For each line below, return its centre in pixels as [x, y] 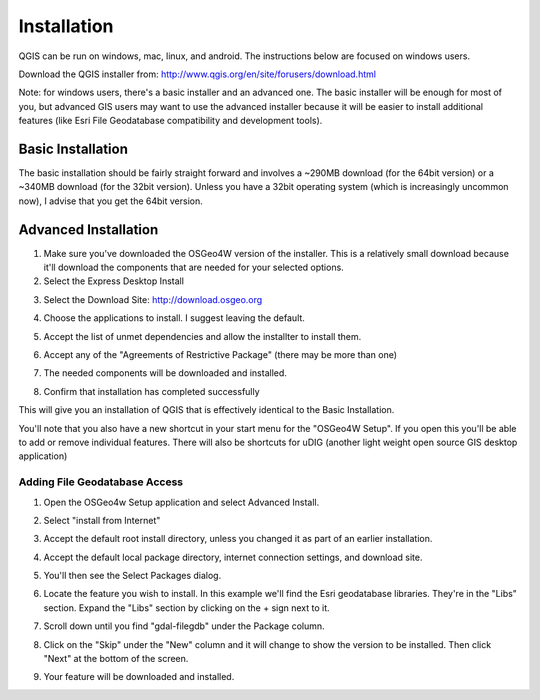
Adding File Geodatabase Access [101, 482]
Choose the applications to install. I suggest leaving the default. [174, 318]
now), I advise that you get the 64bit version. [111, 201]
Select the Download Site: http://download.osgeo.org [153, 299]
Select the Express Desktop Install [114, 281]
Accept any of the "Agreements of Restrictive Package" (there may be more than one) [220, 355]
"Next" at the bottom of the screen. [116, 659]
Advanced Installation [88, 229]
